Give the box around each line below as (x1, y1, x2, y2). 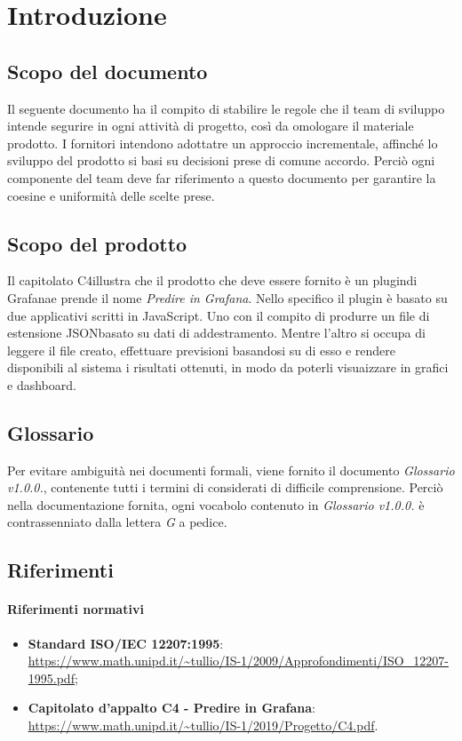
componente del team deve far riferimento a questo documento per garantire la (7, 168, 436, 187)
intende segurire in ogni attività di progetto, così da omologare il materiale (7, 116, 414, 135)
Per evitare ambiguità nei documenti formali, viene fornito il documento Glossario (7, 460, 455, 479)
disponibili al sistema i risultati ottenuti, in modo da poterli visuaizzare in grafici (7, 358, 449, 377)
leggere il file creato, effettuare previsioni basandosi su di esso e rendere (7, 340, 395, 359)
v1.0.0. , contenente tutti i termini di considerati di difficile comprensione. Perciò (7, 478, 443, 497)
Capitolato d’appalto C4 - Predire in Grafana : (28, 698, 315, 717)
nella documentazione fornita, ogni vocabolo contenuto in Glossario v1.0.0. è (7, 495, 425, 514)
